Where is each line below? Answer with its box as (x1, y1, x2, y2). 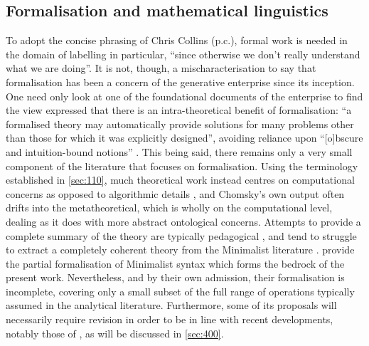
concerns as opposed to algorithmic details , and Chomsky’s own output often (6, 186, 345, 201)
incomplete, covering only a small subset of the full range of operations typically (6, 283, 355, 298)
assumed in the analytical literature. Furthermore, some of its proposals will (6, 298, 337, 313)
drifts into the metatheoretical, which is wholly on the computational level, (6, 200, 333, 215)
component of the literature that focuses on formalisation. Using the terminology (6, 158, 358, 173)
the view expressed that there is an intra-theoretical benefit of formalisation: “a (6, 103, 352, 117)
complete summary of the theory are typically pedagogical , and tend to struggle (6, 228, 357, 243)
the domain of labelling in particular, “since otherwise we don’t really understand (6, 46, 360, 61)
